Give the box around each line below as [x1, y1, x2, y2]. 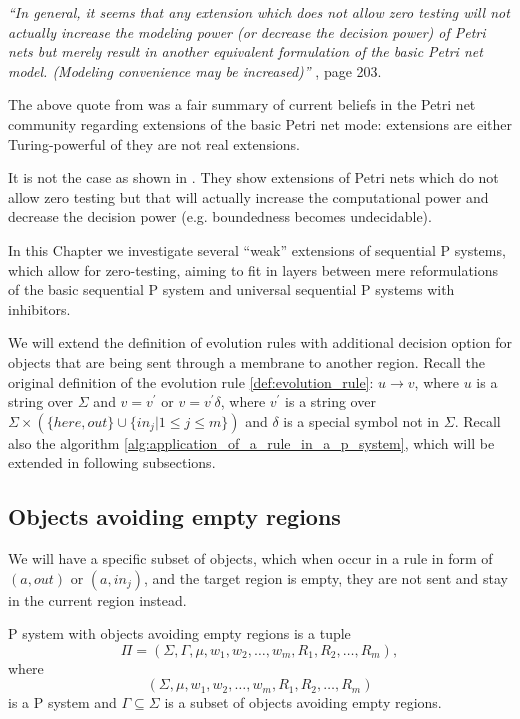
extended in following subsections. [8, 452, 216, 473]
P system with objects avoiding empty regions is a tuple [8, 623, 351, 644]
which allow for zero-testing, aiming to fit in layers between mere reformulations [8, 259, 499, 280]
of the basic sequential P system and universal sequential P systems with [8, 279, 455, 300]
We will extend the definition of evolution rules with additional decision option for [8, 332, 512, 353]
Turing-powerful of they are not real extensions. [8, 133, 300, 154]
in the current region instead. [8, 589, 187, 610]
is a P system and [8, 692, 117, 713]
